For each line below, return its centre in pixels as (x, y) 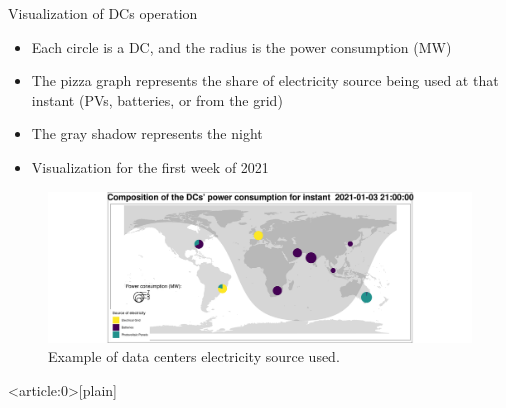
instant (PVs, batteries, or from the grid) (157, 99)
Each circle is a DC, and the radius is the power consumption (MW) (241, 46)
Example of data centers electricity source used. (194, 356)
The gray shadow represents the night (147, 133)
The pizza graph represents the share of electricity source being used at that (265, 80)
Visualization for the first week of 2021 (150, 166)
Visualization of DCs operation (103, 13)
